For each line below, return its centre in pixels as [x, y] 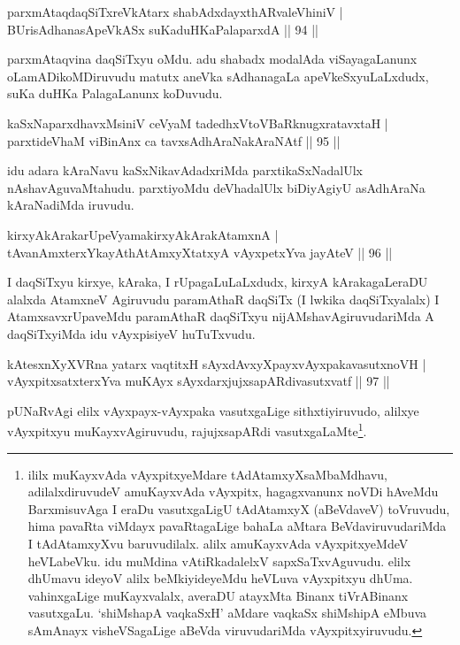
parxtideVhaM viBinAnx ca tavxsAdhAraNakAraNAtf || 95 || [174, 140]
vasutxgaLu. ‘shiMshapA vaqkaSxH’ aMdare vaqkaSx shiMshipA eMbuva [227, 613]
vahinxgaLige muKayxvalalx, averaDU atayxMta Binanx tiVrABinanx [218, 595]
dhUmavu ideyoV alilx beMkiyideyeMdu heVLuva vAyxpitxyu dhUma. [220, 578]
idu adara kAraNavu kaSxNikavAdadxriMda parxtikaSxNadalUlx [185, 170]
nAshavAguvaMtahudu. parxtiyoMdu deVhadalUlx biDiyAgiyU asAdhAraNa [216, 187]
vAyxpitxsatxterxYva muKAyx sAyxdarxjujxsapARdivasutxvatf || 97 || [199, 381]
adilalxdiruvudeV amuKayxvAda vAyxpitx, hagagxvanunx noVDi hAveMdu [233, 491]
